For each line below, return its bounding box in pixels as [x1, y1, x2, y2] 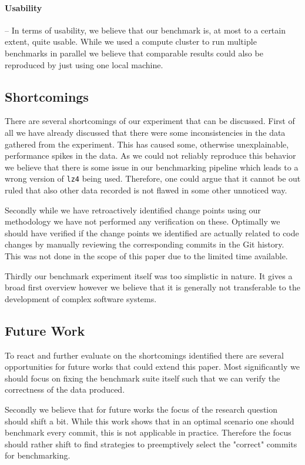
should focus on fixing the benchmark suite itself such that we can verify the [5, 372, 280, 384]
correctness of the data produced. [5, 383, 125, 396]
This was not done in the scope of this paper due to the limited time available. [5, 249, 288, 262]
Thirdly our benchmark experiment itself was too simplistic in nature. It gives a [5, 269, 293, 282]
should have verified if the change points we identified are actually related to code [5, 226, 299, 239]
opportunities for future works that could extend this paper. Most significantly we [5, 360, 300, 373]
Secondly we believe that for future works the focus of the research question [5, 403, 278, 415]
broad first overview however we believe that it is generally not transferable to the [5, 281, 300, 293]
